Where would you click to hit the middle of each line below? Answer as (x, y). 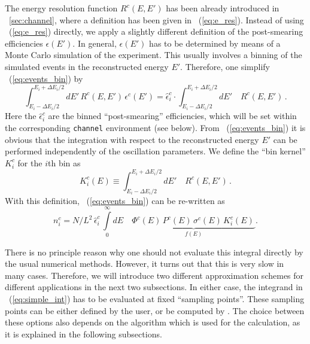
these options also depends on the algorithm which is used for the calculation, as (153, 322)
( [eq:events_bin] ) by (46, 78)
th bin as (64, 162)
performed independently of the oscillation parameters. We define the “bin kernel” (155, 151)
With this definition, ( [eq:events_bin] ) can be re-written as (115, 200)
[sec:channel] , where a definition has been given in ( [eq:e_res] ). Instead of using (156, 19)
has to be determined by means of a (215, 43)
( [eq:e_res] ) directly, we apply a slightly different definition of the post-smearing (156, 31)
